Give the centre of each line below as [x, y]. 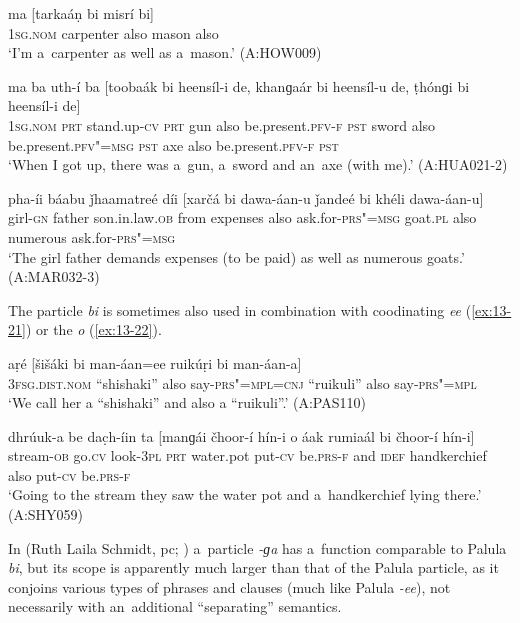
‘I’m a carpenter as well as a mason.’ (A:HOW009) [165, 52]
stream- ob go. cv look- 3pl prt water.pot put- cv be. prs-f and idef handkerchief [247, 455]
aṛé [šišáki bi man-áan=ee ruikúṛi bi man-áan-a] [155, 362]
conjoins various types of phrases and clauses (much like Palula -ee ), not [229, 586]
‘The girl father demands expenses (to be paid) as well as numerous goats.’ [236, 256]
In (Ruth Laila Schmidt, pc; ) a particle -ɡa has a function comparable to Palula [257, 547]
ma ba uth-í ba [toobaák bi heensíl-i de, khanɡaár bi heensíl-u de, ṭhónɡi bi [239, 85]
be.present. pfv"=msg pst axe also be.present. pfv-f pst [173, 144]
